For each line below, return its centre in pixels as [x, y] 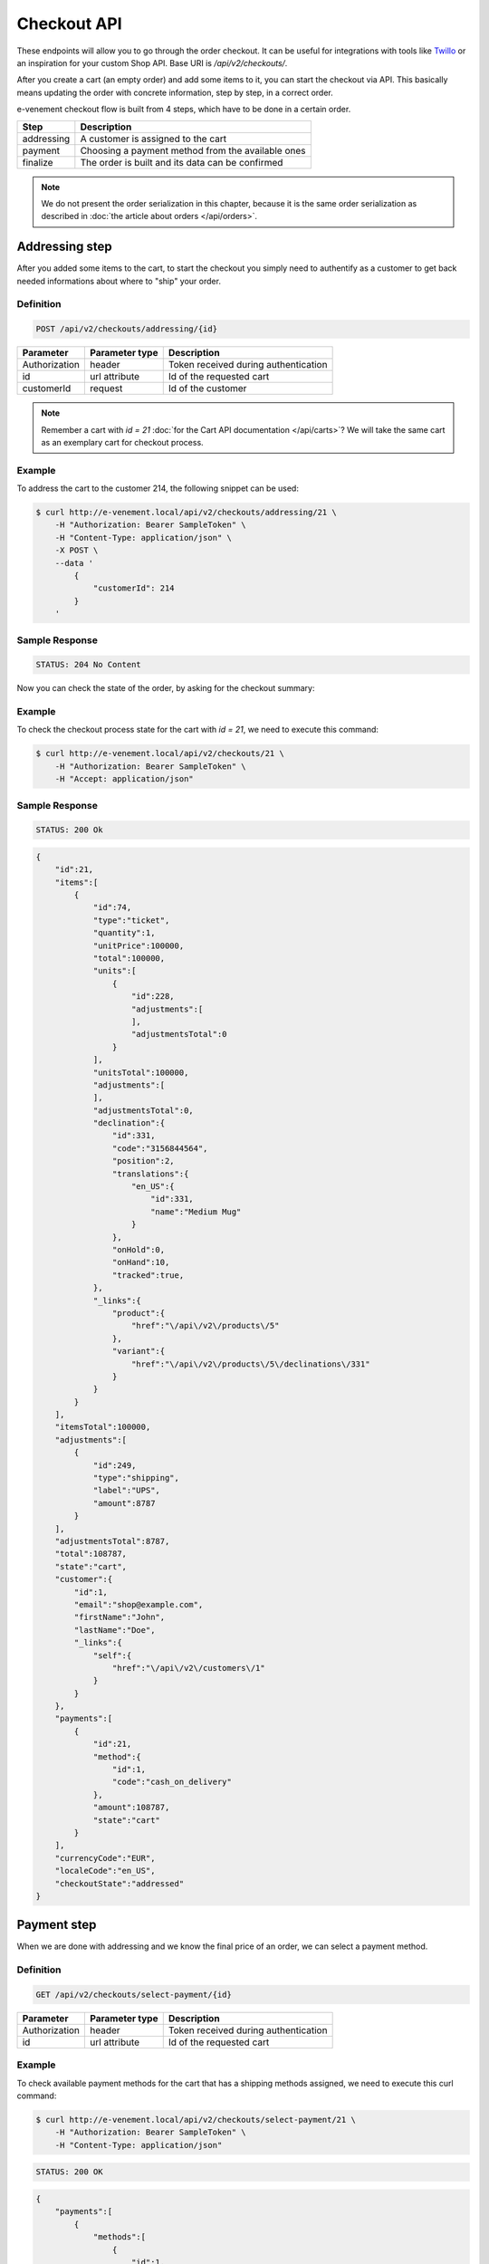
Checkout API [69, 24]
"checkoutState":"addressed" [120, 1883]
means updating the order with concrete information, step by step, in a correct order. [175, 92]
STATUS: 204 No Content [89, 665]
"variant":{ [139, 1351]
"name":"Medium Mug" [196, 1212]
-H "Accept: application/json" [124, 779]
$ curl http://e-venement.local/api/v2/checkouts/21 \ [160, 753]
